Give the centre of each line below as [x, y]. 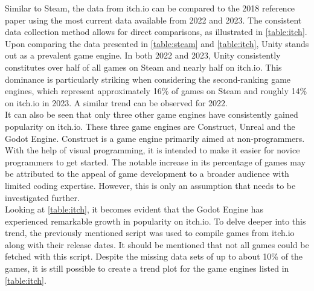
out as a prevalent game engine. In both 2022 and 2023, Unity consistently [143, 55]
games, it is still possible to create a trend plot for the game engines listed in [147, 268]
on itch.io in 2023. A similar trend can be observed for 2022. [116, 102]
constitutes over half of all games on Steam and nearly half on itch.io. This [143, 67]
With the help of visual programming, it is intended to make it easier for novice [152, 150]
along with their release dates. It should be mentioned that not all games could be [157, 244]
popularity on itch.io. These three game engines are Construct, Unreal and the [150, 126]
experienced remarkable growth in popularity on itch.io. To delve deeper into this [155, 221]
